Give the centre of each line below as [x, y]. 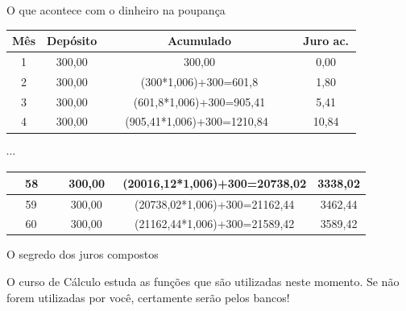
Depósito [72, 41]
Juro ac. [326, 41]
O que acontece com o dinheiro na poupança [116, 10]
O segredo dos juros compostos [83, 254]
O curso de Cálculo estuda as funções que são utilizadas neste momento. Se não [203, 282]
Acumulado [200, 41]
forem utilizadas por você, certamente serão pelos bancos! [148, 297]
